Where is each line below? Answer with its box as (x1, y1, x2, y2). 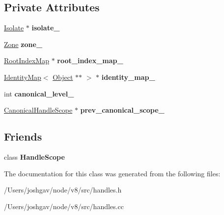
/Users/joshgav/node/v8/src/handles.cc (4, 201, 124, 211)
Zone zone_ (4, 39, 42, 49)
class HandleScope (4, 151, 65, 162)
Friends (4, 129, 42, 144)
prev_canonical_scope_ (80, 105, 165, 115)
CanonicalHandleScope (4, 105, 73, 115)
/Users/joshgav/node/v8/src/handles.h (4, 185, 122, 195)
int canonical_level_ (4, 88, 74, 98)
